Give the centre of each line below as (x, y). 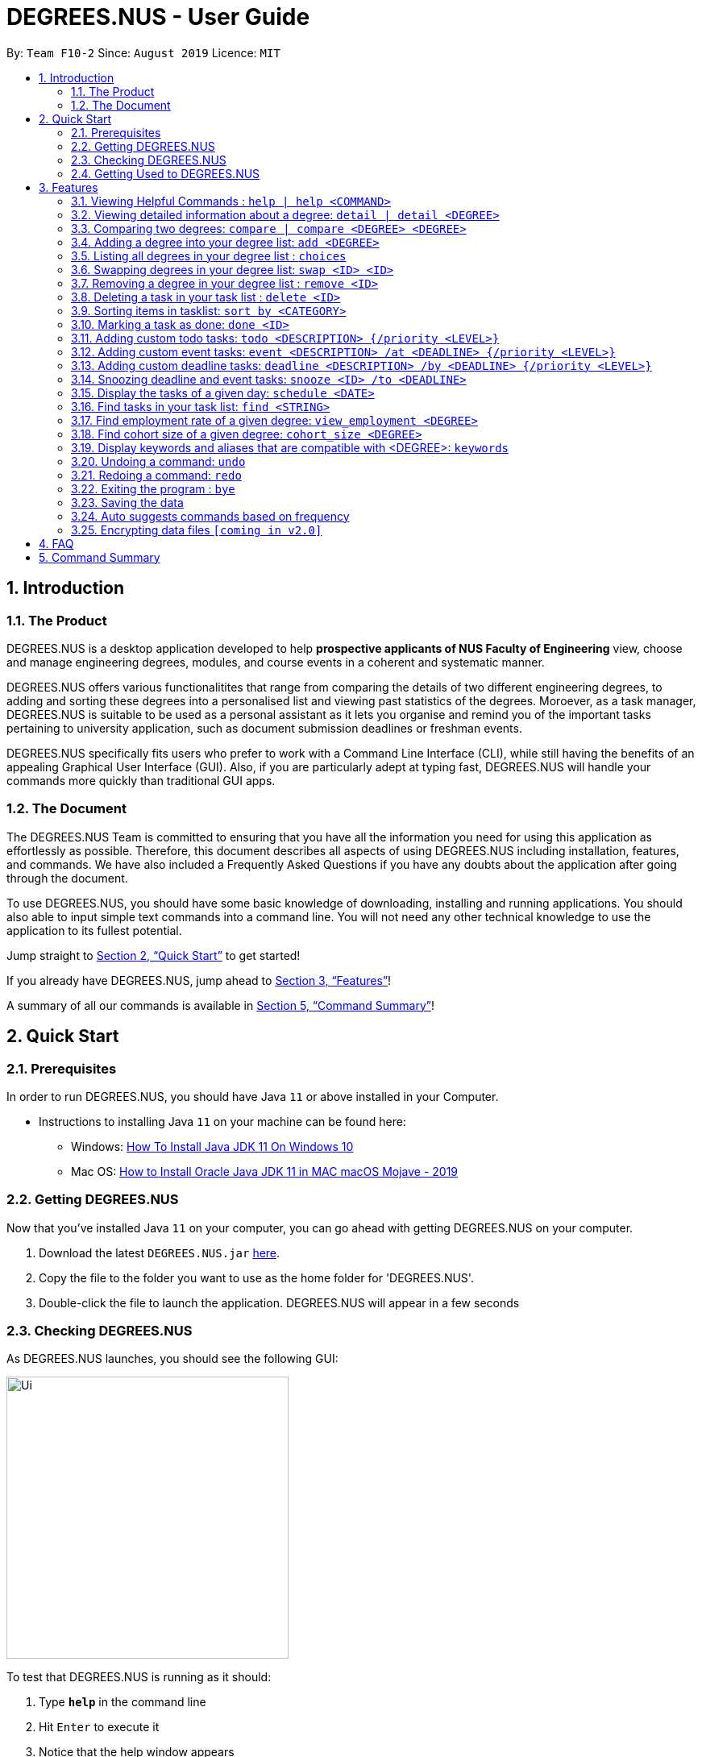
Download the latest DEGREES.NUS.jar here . (160, 1252)
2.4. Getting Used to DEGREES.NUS (166, 173)
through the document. (67, 878)
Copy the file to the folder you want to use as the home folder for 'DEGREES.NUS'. (256, 1277)
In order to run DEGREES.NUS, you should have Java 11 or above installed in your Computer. (253, 1096)
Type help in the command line (123, 1702)
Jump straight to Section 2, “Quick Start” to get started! (154, 955)
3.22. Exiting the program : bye (153, 488)
